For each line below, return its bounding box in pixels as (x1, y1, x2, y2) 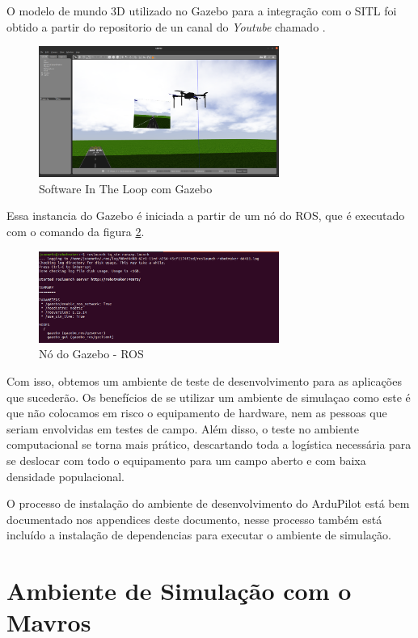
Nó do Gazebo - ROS (39, 345, 144, 362)
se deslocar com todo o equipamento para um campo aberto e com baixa (6, 452, 366, 469)
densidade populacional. (6, 467, 125, 484)
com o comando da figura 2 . (6, 222, 145, 239)
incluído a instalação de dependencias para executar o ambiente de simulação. (6, 526, 391, 543)
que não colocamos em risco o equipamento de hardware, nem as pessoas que (6, 404, 387, 421)
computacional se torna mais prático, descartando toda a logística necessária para (6, 436, 412, 453)
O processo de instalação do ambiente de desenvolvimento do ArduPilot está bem (6, 495, 410, 512)
